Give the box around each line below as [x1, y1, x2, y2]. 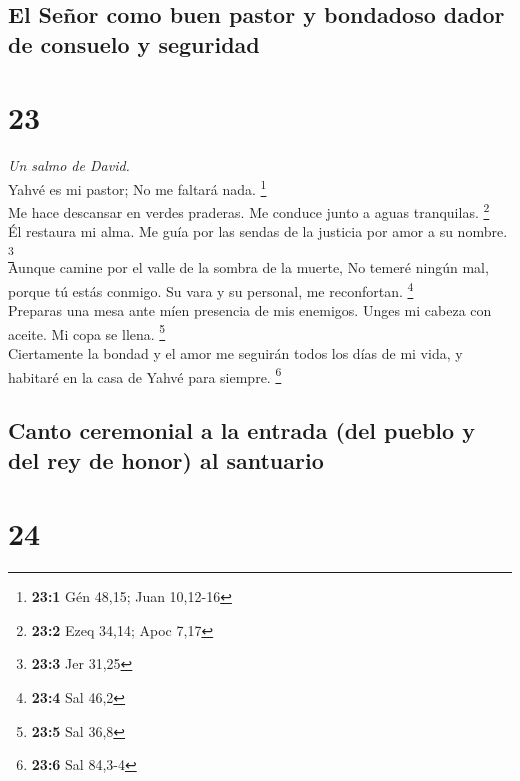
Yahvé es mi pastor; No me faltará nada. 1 [8, 175, 267, 199]
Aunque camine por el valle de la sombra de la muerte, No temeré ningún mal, [8, 257, 489, 278]
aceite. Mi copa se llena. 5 [8, 320, 166, 344]
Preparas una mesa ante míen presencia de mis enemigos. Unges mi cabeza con [8, 300, 492, 321]
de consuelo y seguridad [8, 28, 260, 59]
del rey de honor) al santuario [8, 444, 324, 475]
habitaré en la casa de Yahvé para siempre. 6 [8, 363, 282, 387]
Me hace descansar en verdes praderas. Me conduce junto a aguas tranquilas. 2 [8, 199, 490, 222]
